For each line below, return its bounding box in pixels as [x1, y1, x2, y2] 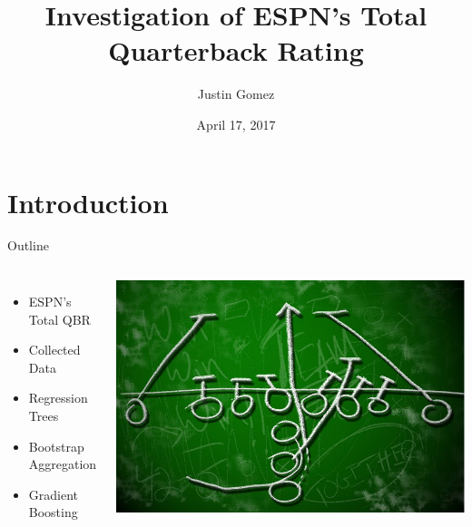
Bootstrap [28, 436, 84, 455]
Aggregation [28, 454, 97, 473]
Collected [28, 340, 81, 359]
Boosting [28, 503, 78, 522]
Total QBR [28, 309, 91, 328]
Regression [28, 388, 88, 407]
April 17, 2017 [196, 114, 276, 133]
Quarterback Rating [108, 32, 364, 69]
